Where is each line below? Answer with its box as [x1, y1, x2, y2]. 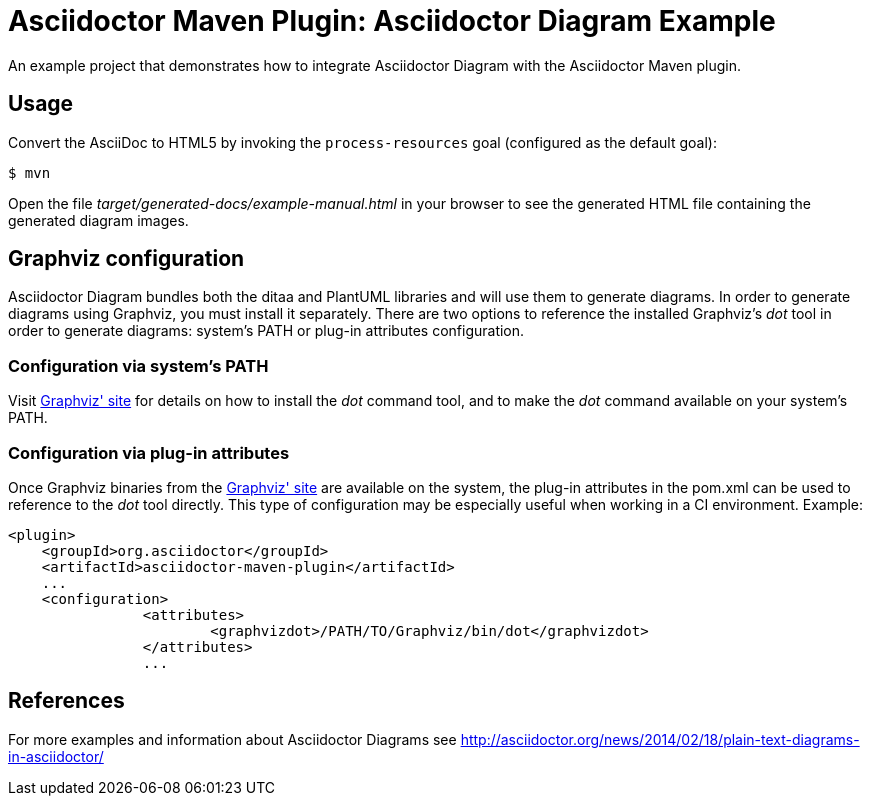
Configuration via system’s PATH [8, 355, 269, 376]
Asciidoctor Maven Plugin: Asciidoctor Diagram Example [8, 4, 776, 38]
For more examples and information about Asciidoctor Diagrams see [8, 730, 457, 748]
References [8, 688, 125, 714]
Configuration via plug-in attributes [8, 442, 290, 463]
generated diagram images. [8, 211, 189, 229]
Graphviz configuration [8, 246, 245, 272]
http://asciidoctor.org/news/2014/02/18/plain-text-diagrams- [460, 730, 860, 748]
